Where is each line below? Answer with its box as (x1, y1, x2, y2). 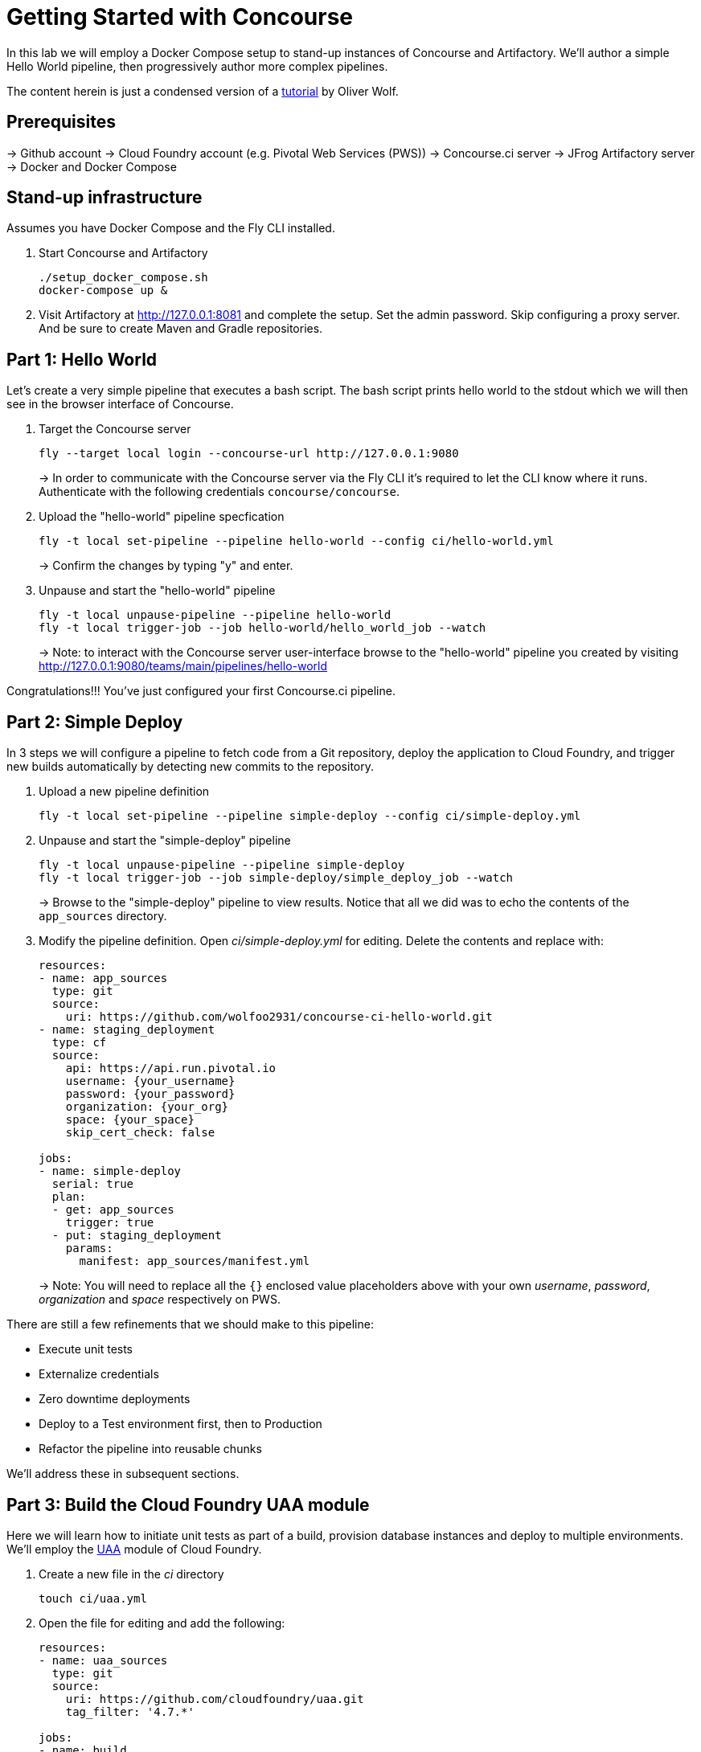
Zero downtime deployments (39, 1392, 191, 1406)
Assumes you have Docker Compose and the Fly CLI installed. (6, 221, 335, 235)
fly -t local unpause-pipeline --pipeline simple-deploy (39, 858, 405, 872)
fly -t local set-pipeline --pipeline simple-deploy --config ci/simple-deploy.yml (39, 809, 581, 823)
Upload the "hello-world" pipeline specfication (39, 510, 285, 524)
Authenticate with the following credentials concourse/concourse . (39, 485, 400, 499)
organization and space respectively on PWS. (39, 1292, 281, 1307)
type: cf (51, 1036, 107, 1050)
